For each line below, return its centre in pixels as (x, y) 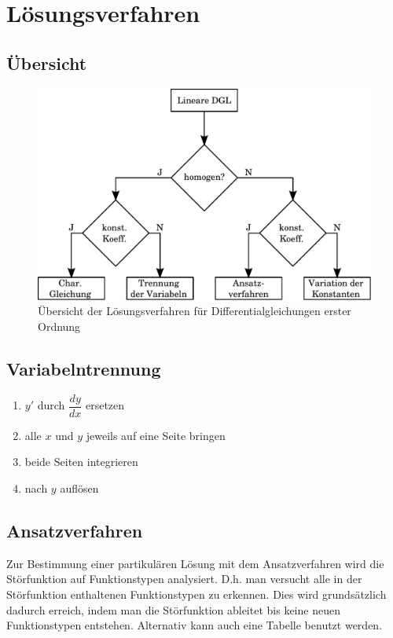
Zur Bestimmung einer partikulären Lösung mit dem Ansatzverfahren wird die (195, 563)
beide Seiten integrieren (81, 462)
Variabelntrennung (84, 368)
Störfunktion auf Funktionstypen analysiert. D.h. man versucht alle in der (184, 579)
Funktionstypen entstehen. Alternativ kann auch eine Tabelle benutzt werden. (195, 625)
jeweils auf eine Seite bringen (156, 435)
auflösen (79, 488)
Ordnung (59, 326)
